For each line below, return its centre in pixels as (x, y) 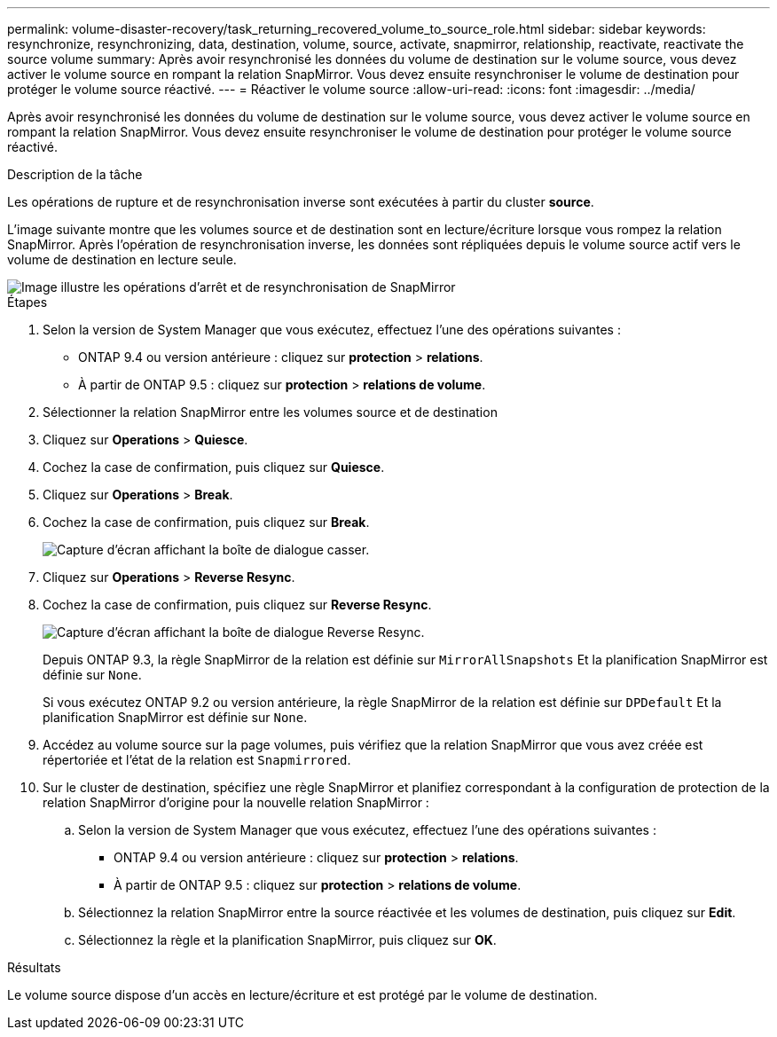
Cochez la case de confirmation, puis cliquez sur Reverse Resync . (237, 605)
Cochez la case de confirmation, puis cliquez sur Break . (206, 522)
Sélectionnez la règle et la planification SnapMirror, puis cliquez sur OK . (287, 940)
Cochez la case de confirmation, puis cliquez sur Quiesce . (214, 467)
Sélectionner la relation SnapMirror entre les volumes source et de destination (270, 412)
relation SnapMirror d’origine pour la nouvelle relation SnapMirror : (236, 802)
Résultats (34, 967)
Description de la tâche (75, 174)
